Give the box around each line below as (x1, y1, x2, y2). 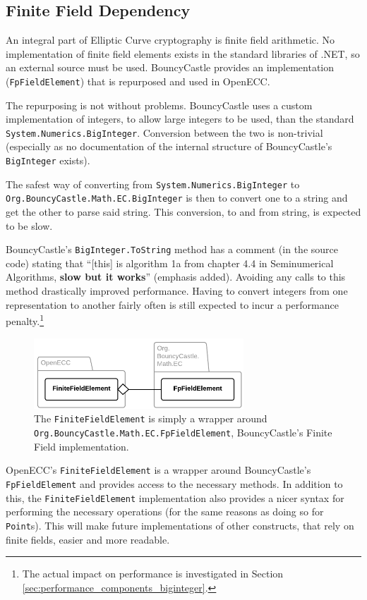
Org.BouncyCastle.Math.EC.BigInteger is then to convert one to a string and (6, 190, 348, 205)
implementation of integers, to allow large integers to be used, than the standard (6, 111, 354, 126)
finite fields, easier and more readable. (6, 532, 170, 546)
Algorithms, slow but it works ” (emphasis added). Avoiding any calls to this (6, 269, 346, 284)
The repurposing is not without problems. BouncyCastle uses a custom (6, 97, 313, 112)
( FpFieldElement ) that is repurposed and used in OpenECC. (6, 73, 270, 88)
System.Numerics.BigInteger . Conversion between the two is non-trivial (6, 125, 323, 140)
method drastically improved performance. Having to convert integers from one (6, 283, 348, 298)
